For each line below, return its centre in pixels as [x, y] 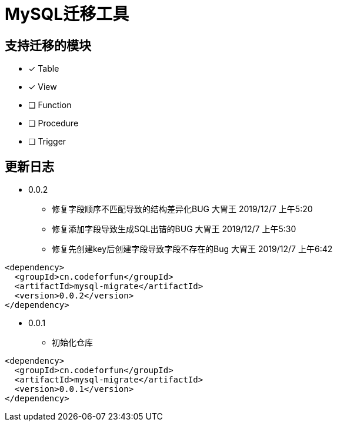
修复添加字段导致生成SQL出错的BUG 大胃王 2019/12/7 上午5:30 [174, 229]
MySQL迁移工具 [67, 14]
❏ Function [50, 105]
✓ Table [44, 69]
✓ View [43, 87]
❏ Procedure [54, 123]
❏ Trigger [47, 142]
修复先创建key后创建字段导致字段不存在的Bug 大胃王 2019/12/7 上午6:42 [192, 249]
